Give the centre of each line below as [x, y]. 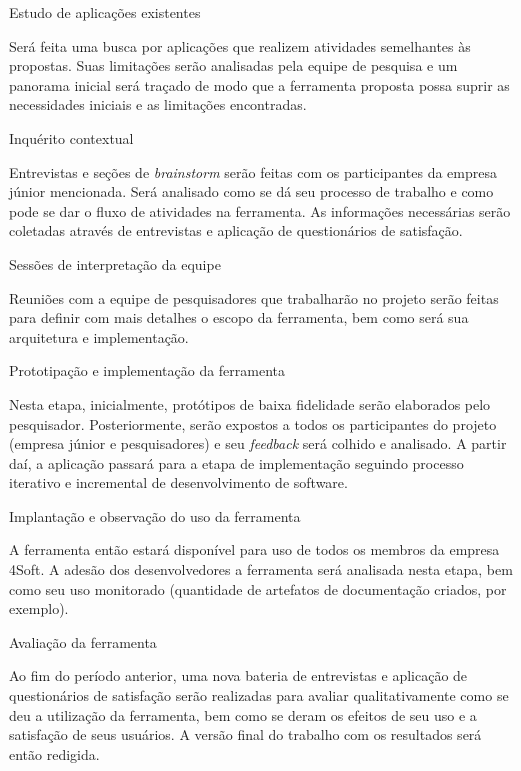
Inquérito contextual [71, 137]
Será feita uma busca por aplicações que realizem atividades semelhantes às [240, 45]
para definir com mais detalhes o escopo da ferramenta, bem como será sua [239, 317]
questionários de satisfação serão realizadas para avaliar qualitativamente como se [259, 695]
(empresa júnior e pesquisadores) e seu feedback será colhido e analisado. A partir [258, 443]
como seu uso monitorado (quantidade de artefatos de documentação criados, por [258, 588]
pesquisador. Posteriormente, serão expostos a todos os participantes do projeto [253, 423]
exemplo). [39, 608]
